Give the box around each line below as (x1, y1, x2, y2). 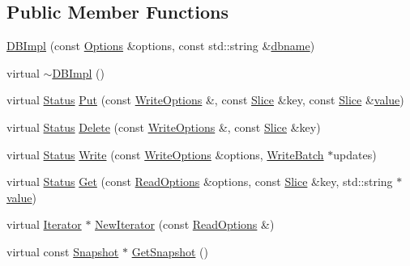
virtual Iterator (6, 216, 82, 233)
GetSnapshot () (131, 243, 208, 260)
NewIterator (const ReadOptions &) (95, 216, 275, 233)
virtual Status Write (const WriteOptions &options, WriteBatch (6, 146, 324, 163)
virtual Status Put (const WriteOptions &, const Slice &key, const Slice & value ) (6, 91, 404, 108)
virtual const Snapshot (6, 243, 119, 260)
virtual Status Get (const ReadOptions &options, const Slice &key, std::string (6, 173, 393, 190)
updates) (333, 146, 377, 163)
